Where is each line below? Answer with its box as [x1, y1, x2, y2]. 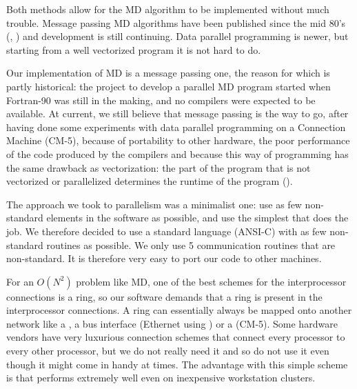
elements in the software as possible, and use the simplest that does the [46, 210, 349, 225]
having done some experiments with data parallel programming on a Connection [6, 119, 346, 134]
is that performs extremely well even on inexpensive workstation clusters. [6, 370, 316, 385]
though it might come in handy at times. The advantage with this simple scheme [6, 357, 348, 371]
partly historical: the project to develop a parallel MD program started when [6, 79, 331, 93]
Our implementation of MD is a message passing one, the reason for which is [6, 66, 330, 80]
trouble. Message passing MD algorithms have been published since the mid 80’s [6, 15, 346, 30]
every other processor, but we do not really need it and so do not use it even [6, 343, 329, 358]
